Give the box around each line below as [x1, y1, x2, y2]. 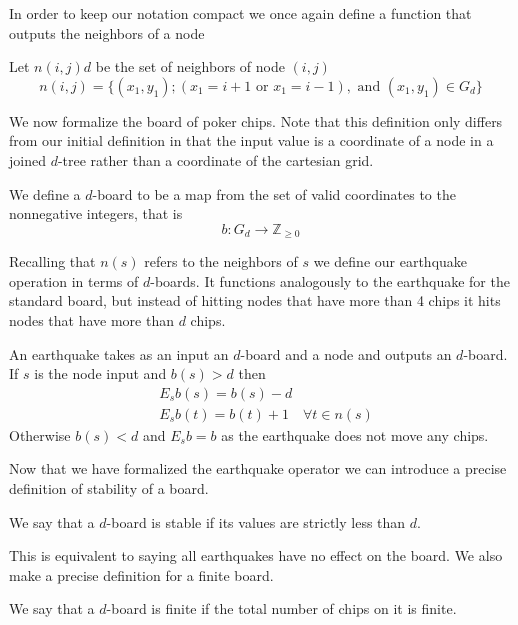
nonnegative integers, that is [9, 203, 183, 224]
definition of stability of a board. [9, 478, 209, 499]
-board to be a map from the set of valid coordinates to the [92, 183, 456, 204]
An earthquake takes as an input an [9, 343, 229, 364]
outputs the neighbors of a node [9, 22, 205, 43]
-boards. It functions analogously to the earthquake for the [150, 270, 510, 291]
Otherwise [9, 424, 71, 445]
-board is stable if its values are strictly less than [106, 511, 406, 532]
